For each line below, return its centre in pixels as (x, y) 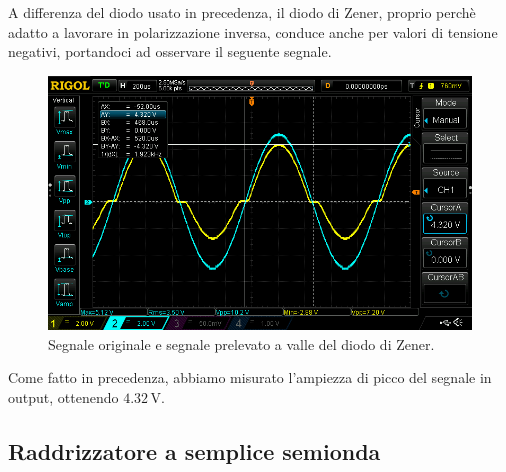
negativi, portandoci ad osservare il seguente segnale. (170, 51)
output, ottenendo (63, 396)
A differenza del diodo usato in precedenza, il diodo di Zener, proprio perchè (242, 12)
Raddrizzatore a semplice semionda (194, 450)
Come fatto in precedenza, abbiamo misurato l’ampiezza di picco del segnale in (250, 377)
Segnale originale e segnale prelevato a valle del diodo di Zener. (241, 343)
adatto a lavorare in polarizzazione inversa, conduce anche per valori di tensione (253, 31)
